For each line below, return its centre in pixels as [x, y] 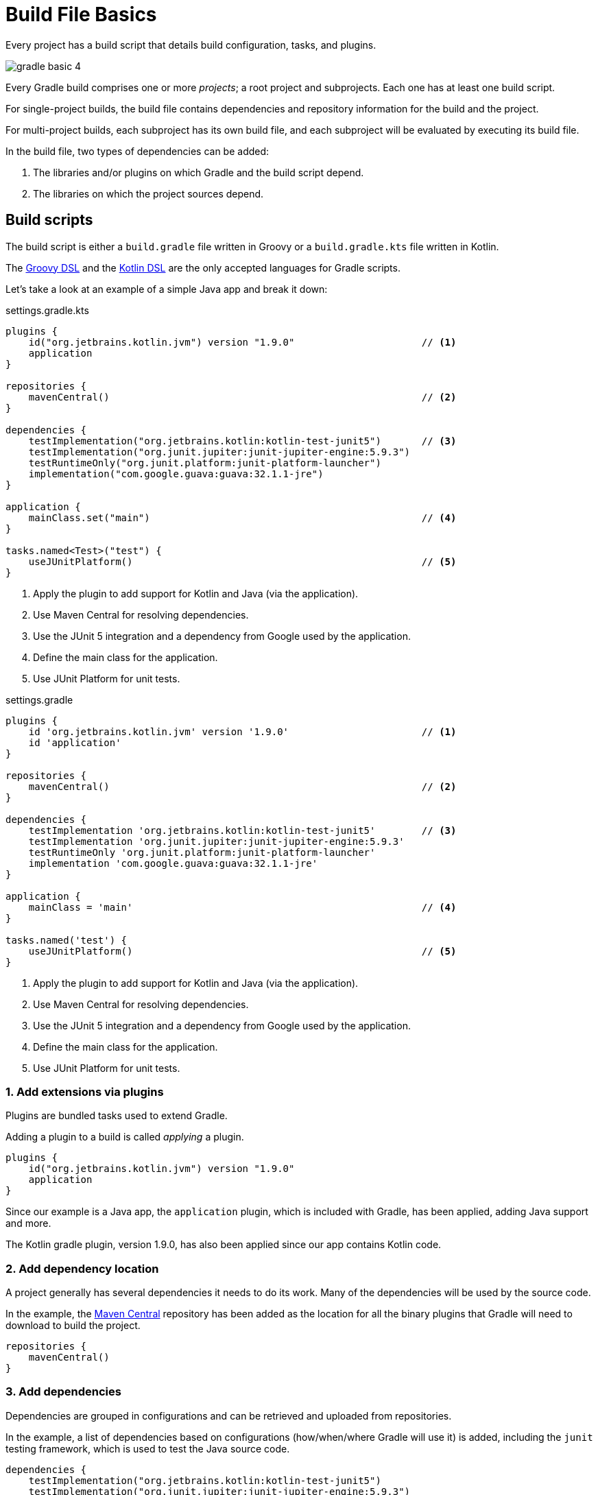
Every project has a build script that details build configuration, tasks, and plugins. [191, 45]
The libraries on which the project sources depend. [148, 193]
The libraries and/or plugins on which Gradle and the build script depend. [199, 172]
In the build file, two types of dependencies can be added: [137, 151]
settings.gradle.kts [47, 310]
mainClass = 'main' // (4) [242, 907]
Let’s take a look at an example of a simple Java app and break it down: [167, 289]
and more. [28, 1223]
